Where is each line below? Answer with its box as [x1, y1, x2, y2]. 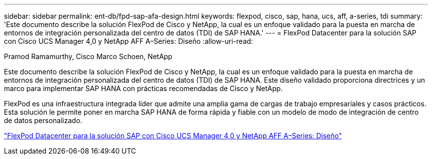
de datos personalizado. [4, 116, 82, 125]
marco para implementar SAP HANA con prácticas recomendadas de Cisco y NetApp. [4, 84, 283, 93]
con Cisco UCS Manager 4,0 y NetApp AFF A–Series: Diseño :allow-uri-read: [4, 37, 253, 45]
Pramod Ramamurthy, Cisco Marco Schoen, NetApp [4, 52, 173, 61]
